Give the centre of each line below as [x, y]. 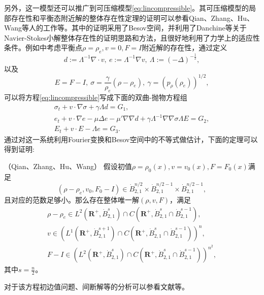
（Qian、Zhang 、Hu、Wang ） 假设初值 [68, 166]
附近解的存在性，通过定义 [185, 47]
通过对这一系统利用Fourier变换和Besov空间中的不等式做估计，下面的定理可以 [131, 139]
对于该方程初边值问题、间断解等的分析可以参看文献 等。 [96, 287]
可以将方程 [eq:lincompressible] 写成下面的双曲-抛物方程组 [96, 97]
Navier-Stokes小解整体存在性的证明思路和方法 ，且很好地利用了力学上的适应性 [132, 37]
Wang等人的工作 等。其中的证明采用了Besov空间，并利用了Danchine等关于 [125, 28]
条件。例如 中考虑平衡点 [43, 47]
